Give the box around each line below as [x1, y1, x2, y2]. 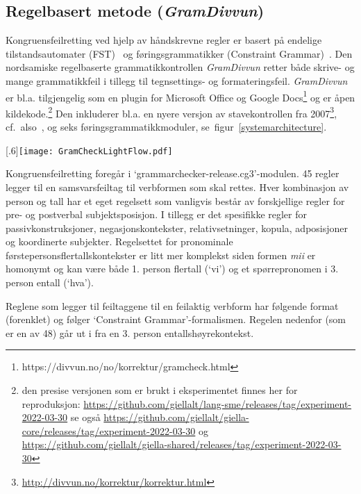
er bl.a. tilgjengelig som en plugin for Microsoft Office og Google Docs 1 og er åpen [6, 88, 355, 104]
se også [70, 410, 101, 425]
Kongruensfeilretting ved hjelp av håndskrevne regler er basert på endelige [6, 33, 322, 47]
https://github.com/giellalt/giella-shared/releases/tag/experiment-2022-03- [22, 437, 342, 452]
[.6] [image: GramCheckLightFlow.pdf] [6, 142, 173, 157]
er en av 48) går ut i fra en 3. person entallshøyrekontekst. [6, 325, 254, 340]
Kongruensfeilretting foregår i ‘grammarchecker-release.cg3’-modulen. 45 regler [6, 166, 339, 181]
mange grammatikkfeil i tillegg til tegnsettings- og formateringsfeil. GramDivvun [6, 73, 348, 88]
